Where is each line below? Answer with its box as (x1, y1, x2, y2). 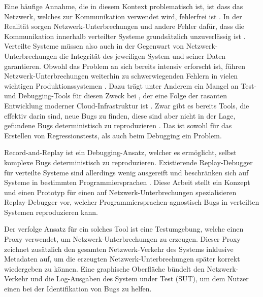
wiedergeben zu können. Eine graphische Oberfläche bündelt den (4, 263, 205, 274)
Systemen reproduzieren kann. (4, 206, 98, 217)
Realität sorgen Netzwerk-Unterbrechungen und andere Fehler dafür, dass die (4, 21, 245, 31)
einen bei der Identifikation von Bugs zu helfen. (4, 283, 152, 294)
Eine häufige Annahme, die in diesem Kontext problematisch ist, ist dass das (4, 1, 243, 11)
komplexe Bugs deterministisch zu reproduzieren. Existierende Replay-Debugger (4, 157, 253, 167)
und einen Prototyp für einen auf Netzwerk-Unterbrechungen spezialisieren (4, 187, 237, 197)
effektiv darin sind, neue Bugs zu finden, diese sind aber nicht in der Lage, (4, 110, 236, 121)
